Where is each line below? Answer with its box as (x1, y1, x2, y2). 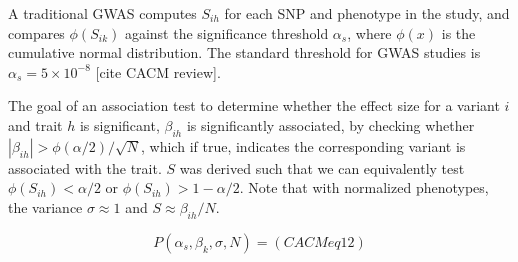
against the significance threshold (124, 22, 329, 43)
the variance (8, 196, 83, 217)
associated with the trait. (8, 157, 162, 178)
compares (8, 22, 65, 43)
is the (441, 22, 476, 43)
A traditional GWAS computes (8, 3, 197, 23)
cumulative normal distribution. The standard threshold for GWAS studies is (8, 42, 481, 63)
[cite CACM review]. (95, 61, 221, 82)
